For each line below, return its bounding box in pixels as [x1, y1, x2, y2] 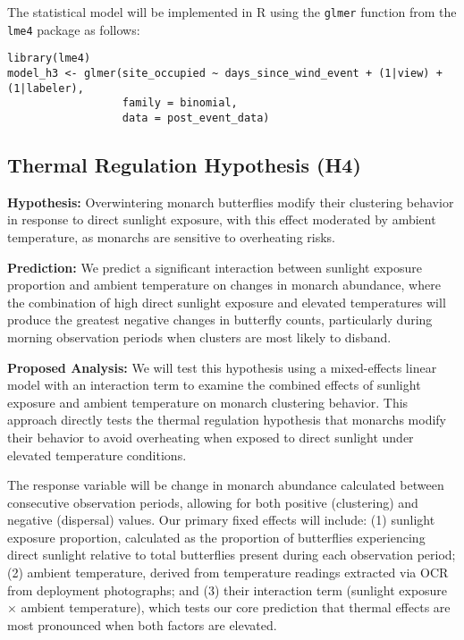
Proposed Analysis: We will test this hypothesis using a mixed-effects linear [7, 358, 437, 376]
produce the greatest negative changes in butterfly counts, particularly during [7, 310, 433, 329]
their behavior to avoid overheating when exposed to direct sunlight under [7, 427, 414, 446]
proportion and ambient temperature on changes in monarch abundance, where [7, 275, 441, 294]
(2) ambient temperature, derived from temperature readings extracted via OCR [7, 563, 449, 582]
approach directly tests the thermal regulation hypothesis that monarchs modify [7, 410, 446, 429]
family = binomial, [122, 97, 238, 110]
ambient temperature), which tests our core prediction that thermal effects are [21, 598, 451, 617]
